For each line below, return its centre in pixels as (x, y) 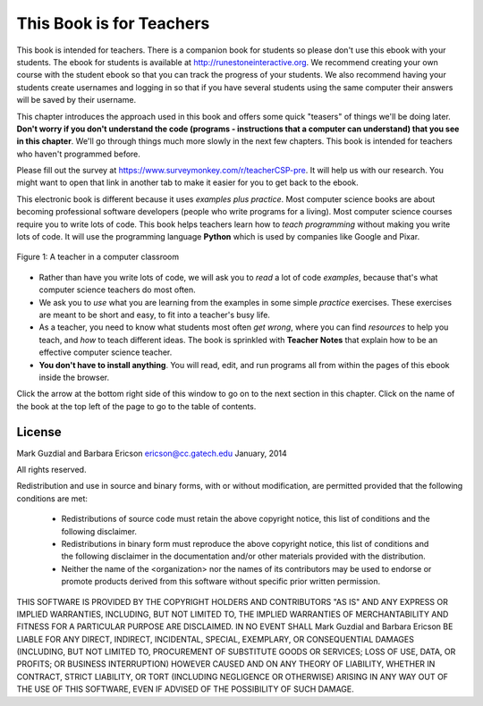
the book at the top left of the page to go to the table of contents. (136, 406)
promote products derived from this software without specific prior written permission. (221, 582)
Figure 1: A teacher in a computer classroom (98, 257)
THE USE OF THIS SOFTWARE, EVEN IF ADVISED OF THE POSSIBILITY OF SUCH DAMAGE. (186, 689)
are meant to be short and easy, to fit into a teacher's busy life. (154, 315)
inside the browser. (74, 377)
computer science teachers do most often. (117, 290)
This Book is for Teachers (113, 23)
